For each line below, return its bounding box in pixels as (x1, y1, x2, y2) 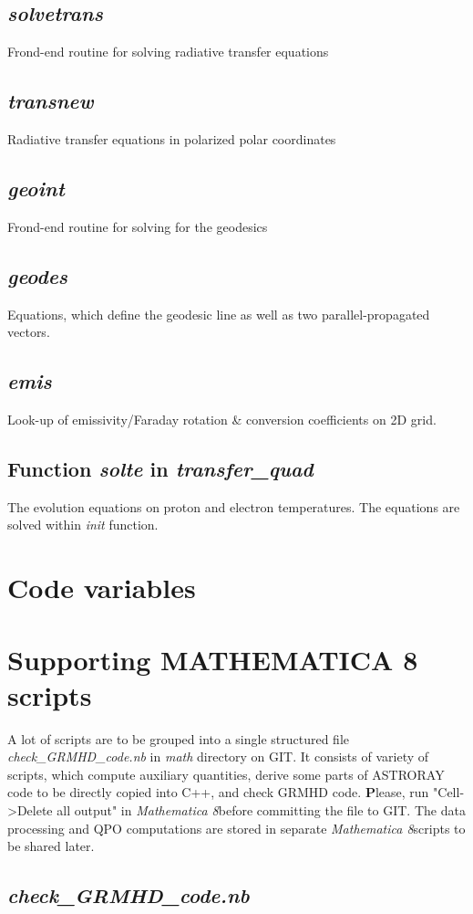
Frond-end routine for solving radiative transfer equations (7, 42, 329, 61)
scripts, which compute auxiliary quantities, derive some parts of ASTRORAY (7, 764, 445, 783)
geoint (7, 173, 65, 202)
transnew (7, 87, 94, 115)
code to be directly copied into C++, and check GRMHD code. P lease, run (7, 783, 429, 802)
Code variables (7, 569, 196, 606)
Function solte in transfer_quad (7, 454, 314, 482)
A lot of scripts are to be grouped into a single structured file (7, 729, 350, 748)
